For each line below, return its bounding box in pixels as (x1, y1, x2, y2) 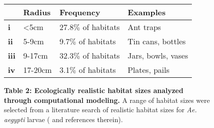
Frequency (60, 6, 100, 18)
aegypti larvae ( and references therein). (4, 114, 123, 124)
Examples (127, 6, 166, 18)
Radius (23, 6, 51, 18)
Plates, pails (127, 64, 170, 75)
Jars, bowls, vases (127, 50, 188, 61)
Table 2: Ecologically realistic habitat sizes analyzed (4, 85, 183, 95)
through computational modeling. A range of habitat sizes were (4, 95, 210, 105)
